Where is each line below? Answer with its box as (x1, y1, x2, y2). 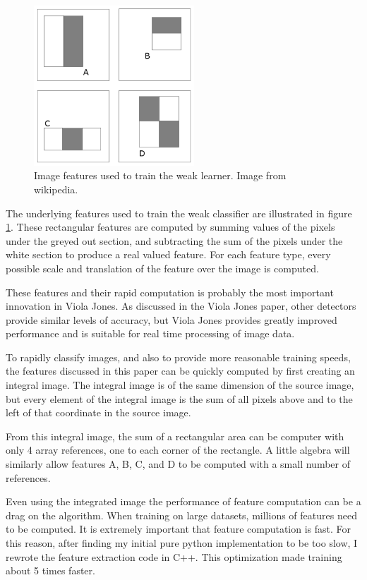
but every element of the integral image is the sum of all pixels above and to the (6, 391, 353, 406)
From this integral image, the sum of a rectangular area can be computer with (6, 428, 344, 443)
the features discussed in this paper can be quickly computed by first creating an (6, 363, 355, 378)
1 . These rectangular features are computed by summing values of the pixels (6, 219, 335, 234)
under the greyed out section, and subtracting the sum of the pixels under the (6, 233, 343, 248)
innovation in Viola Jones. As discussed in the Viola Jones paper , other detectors (6, 298, 356, 313)
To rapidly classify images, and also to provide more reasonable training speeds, (6, 349, 351, 364)
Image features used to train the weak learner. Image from (34, 168, 287, 183)
